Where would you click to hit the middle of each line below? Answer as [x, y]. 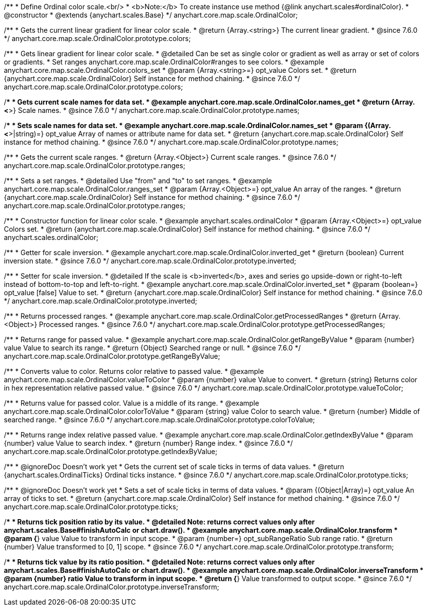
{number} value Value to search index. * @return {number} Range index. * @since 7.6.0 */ [148, 443]
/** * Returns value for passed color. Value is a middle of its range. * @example [132, 403]
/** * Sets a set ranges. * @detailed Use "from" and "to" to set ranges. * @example [138, 181]
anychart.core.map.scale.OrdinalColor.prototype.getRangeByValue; [112, 356]
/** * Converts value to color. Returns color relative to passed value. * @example [134, 371]
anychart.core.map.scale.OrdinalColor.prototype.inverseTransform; [112, 587]
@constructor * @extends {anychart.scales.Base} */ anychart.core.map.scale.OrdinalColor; [151, 15]
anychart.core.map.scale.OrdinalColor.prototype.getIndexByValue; [111, 451]
